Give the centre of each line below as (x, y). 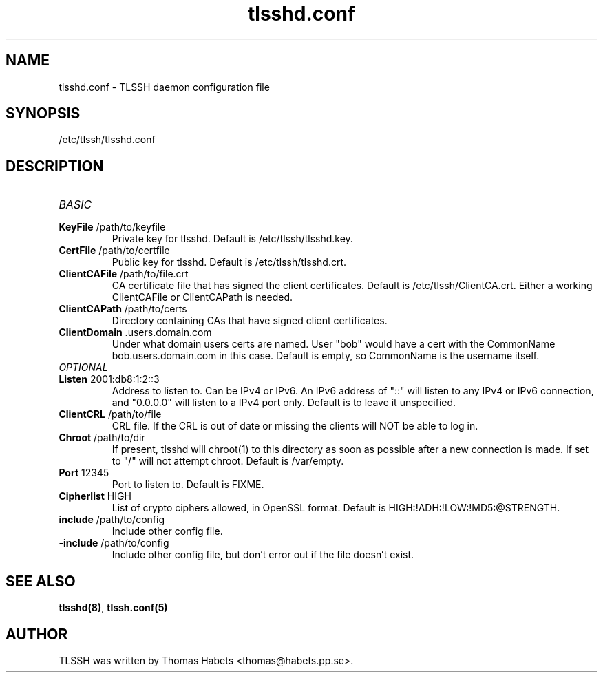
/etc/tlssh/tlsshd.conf (107, 140)
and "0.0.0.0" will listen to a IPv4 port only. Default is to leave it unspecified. (284, 403)
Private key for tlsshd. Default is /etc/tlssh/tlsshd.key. (232, 239)
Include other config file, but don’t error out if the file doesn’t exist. (263, 555)
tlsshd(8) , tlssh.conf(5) (113, 608)
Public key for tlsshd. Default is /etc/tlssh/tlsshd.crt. (229, 262)
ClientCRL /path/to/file (110, 414)
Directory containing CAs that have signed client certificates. (250, 321)
